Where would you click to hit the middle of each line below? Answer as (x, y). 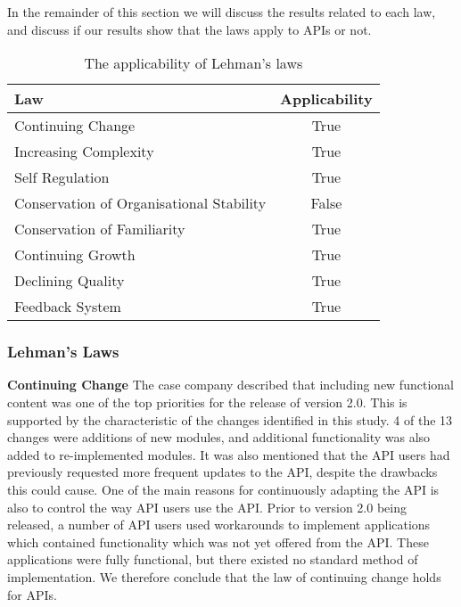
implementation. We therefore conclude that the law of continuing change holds (224, 576)
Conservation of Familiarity (100, 229)
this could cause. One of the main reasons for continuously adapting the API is (223, 489)
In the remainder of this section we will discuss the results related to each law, (222, 12)
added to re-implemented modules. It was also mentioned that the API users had (229, 454)
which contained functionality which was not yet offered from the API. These (218, 541)
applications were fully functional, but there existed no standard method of (213, 559)
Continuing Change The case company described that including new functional (230, 385)
